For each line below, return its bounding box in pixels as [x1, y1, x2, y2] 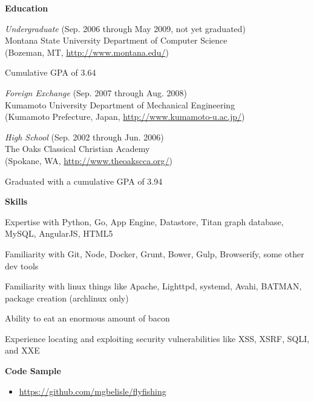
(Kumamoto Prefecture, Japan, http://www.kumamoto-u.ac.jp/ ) [5, 110, 245, 123]
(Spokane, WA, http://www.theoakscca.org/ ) [5, 154, 173, 166]
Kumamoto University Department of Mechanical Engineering [5, 98, 235, 111]
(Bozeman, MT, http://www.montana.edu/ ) [5, 45, 169, 58]
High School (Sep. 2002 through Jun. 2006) [5, 130, 164, 143]
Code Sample [5, 364, 61, 377]
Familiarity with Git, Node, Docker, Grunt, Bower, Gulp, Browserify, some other [5, 247, 304, 260]
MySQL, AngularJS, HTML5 [5, 227, 113, 240]
